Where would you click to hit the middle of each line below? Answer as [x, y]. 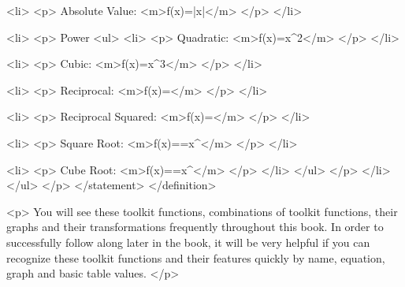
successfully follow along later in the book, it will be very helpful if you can [188, 242]
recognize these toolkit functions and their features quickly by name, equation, [196, 257]
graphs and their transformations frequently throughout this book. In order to [195, 227]
